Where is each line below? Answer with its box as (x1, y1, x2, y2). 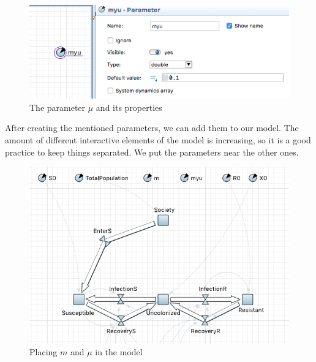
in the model (95, 345, 143, 358)
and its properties (96, 100, 162, 113)
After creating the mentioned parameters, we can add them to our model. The (5, 121, 299, 134)
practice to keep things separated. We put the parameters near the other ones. (5, 145, 299, 158)
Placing (29, 345, 58, 358)
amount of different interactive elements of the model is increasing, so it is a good (5, 133, 311, 146)
